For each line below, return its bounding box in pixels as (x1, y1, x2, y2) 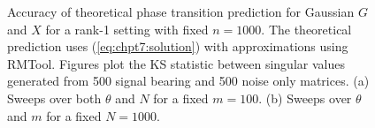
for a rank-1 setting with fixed (45, 19, 209, 38)
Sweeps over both (7, 88, 102, 107)
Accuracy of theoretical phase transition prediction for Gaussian (7, 3, 355, 20)
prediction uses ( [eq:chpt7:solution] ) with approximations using (7, 37, 348, 56)
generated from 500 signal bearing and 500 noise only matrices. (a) (7, 72, 370, 90)
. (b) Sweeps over (258, 88, 352, 107)
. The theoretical (261, 19, 352, 38)
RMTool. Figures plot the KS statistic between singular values (7, 54, 345, 72)
